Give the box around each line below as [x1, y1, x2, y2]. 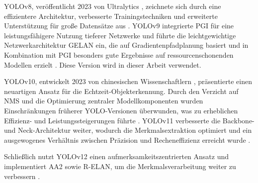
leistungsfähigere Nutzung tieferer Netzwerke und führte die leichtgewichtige [4, 30, 236, 40]
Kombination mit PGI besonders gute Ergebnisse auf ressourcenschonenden [4, 49, 234, 60]
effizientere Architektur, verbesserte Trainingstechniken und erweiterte [4, 10, 218, 21]
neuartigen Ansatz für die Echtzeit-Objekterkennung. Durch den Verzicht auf [4, 86, 239, 96]
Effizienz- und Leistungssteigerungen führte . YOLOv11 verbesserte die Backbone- [4, 115, 255, 125]
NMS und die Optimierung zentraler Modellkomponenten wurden [4, 95, 203, 106]
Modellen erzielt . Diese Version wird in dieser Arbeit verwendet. [4, 59, 201, 70]
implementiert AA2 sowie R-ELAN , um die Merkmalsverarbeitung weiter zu [4, 161, 236, 171]
